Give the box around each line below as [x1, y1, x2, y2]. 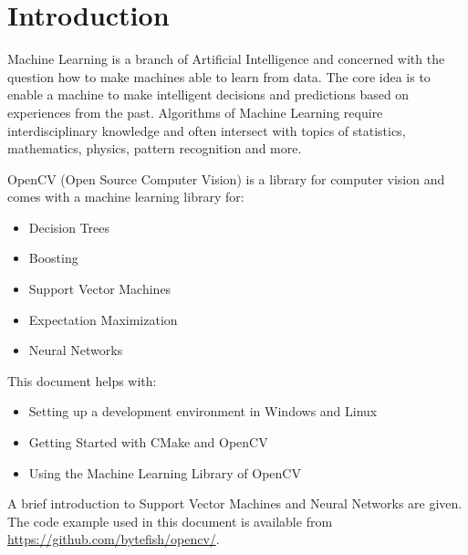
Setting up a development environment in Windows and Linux [28, 402, 378, 421]
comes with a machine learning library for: [7, 187, 244, 206]
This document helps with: [7, 371, 157, 390]
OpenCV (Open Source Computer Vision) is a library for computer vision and [7, 169, 445, 188]
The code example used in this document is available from [7, 511, 333, 530]
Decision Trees [28, 217, 110, 236]
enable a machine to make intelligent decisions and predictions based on [7, 85, 410, 104]
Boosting [28, 248, 78, 267]
